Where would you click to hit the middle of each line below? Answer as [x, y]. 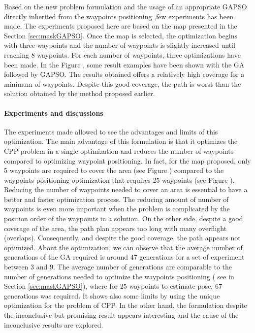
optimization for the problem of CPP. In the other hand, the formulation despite [126, 305]
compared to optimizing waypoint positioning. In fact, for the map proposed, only [127, 160]
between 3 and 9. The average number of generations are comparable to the [118, 267]
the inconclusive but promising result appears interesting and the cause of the [121, 315]
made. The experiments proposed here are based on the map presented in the [121, 26]
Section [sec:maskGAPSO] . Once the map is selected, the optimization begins [121, 35]
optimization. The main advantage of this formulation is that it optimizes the [121, 141]
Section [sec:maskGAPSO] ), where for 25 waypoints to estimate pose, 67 [113, 286]
